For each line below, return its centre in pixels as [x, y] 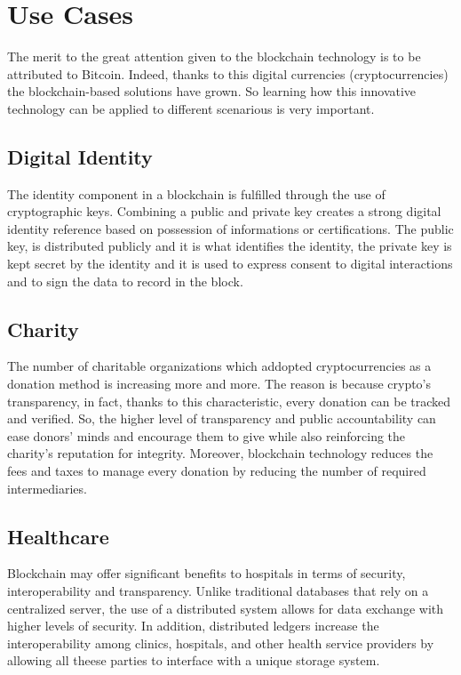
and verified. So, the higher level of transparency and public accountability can [222, 418]
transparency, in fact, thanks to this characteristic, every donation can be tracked [229, 401]
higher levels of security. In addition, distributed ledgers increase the [193, 626]
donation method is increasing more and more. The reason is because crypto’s [219, 384]
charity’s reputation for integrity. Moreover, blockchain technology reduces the [220, 453]
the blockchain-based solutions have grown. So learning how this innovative [212, 91]
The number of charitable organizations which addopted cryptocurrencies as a [219, 366]
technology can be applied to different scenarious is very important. [191, 108]
